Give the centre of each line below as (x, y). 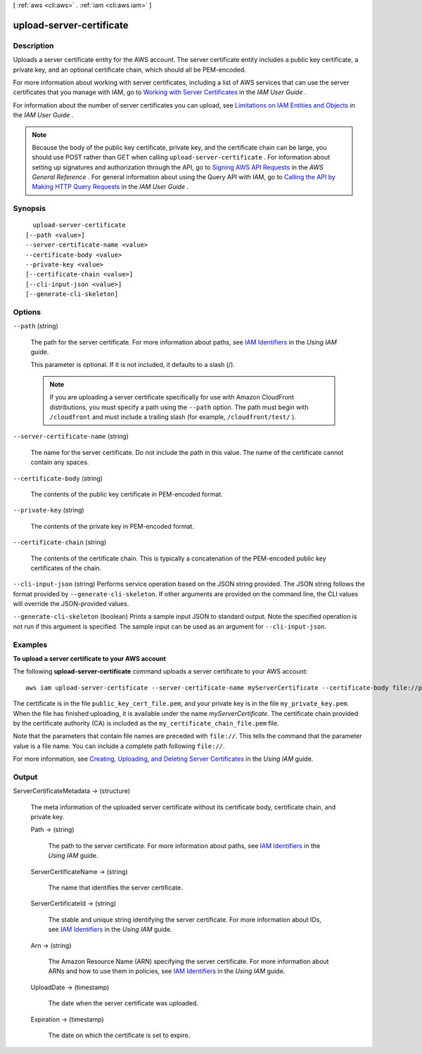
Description (33, 46)
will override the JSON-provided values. (71, 604)
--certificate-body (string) (58, 478)
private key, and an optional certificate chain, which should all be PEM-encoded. (129, 70)
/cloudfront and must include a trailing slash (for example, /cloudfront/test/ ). (173, 417)
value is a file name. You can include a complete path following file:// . (119, 746)
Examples (30, 645)
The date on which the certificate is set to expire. (119, 1035)
